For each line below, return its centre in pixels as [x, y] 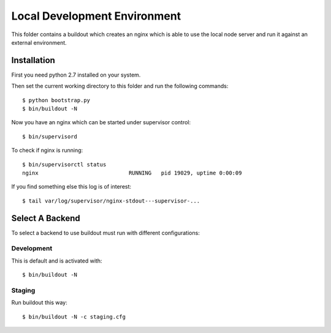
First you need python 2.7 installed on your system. [76, 75]
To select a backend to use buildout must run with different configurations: [106, 233]
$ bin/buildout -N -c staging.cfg [74, 316]
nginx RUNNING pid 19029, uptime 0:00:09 [132, 173]
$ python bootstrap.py [56, 100]
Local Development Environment [96, 16]
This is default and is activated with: [57, 261]
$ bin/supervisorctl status [64, 164]
